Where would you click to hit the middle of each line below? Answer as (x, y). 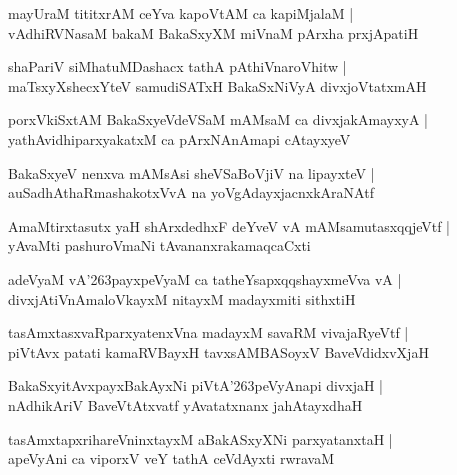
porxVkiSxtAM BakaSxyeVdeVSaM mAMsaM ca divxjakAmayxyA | (218, 119)
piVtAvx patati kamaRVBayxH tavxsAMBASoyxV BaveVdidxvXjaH (218, 351)
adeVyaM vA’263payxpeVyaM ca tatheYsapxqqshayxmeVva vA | (205, 278)
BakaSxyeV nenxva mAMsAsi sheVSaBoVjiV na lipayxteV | (191, 172)
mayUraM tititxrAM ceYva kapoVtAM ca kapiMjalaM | (181, 13)
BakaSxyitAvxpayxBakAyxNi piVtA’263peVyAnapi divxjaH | (195, 385)
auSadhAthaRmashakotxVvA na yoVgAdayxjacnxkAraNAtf (191, 192)
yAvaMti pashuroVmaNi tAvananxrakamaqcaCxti (159, 245)
